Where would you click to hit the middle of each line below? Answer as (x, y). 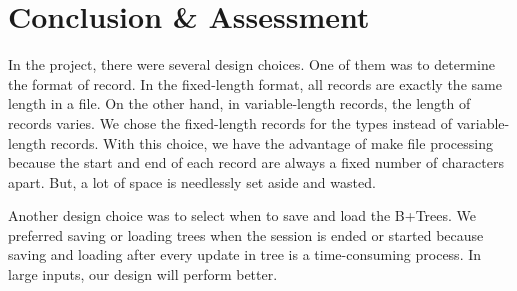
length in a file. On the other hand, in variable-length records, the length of (239, 103)
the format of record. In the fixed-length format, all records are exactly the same (255, 83)
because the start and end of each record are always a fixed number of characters (256, 162)
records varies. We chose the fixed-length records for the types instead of (230, 122)
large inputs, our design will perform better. (143, 274)
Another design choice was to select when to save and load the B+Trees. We (242, 215)
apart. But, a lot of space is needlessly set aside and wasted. (192, 181)
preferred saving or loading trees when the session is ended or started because (246, 234)
